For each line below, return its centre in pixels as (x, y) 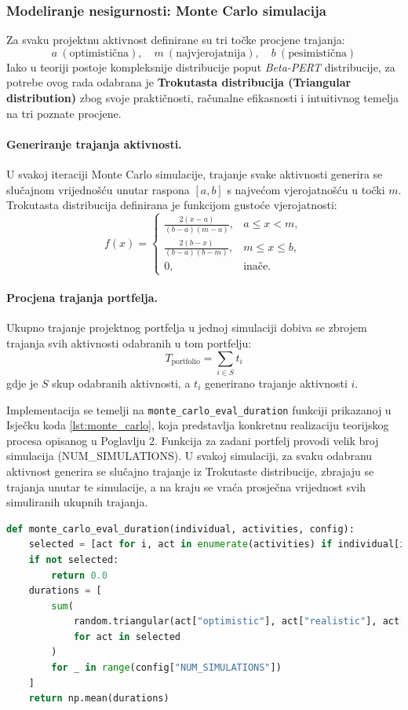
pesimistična (317, 53)
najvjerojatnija (211, 53)
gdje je (22, 383)
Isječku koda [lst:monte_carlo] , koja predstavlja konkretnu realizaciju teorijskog (198, 425)
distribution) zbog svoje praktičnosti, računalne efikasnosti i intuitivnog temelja (203, 97)
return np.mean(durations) (99, 699)
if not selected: (74, 559)
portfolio (186, 362)
